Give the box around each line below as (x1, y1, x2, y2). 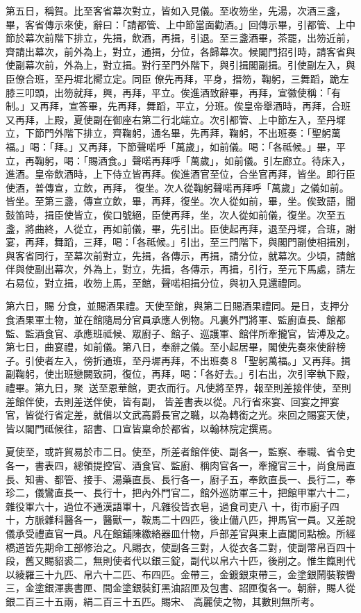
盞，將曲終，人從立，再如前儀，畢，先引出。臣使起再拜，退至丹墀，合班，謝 (6, 221, 355, 235)
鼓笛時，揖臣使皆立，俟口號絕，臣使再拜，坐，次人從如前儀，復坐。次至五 (6, 207, 346, 221)
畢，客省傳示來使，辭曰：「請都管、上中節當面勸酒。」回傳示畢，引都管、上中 (6, 17, 355, 31)
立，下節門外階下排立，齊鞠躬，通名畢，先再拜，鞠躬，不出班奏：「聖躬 (6, 126, 331, 140)
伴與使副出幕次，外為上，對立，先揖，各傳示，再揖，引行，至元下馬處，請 (6, 262, 346, 276)
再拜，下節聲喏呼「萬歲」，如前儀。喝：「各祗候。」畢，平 (87, 139, 346, 153)
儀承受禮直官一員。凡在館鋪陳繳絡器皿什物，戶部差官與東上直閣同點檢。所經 (6, 526, 355, 540)
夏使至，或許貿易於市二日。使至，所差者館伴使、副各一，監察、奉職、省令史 (6, 444, 355, 459)
